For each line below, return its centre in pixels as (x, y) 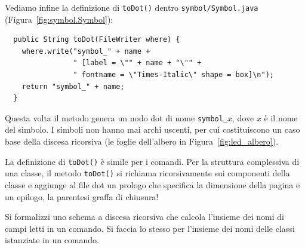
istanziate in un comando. (52, 240)
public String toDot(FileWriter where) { (97, 40)
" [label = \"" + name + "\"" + (137, 63)
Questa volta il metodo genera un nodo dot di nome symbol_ (116, 117)
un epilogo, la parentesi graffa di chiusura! (82, 196)
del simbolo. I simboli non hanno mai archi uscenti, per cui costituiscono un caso (152, 129)
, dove (243, 117)
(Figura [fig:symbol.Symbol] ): (59, 19)
